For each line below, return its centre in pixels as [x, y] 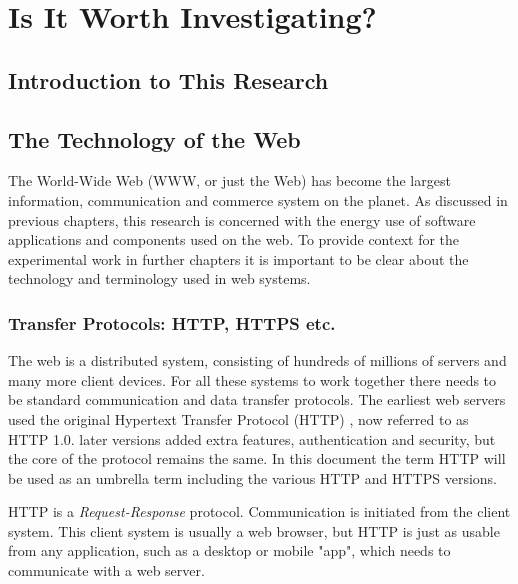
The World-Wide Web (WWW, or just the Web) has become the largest [229, 180]
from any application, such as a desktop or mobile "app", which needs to [229, 550]
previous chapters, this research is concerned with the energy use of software [242, 219]
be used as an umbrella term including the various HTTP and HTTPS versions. [252, 477]
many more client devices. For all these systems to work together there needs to [252, 379]
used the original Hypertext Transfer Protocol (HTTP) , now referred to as [238, 418]
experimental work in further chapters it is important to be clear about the [238, 258]
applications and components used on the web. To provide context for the [234, 239]
